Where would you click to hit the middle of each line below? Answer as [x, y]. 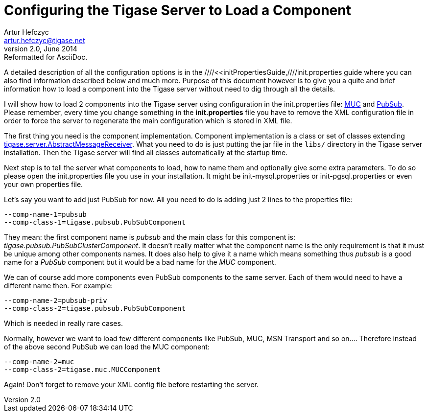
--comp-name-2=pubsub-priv [56, 300]
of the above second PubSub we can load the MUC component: [107, 347]
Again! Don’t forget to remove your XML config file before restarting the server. [131, 384]
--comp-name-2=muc [39, 361]
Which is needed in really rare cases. [63, 323]
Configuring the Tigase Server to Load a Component [178, 10]
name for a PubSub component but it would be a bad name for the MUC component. [140, 262]
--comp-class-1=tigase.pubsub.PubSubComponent [95, 222]
